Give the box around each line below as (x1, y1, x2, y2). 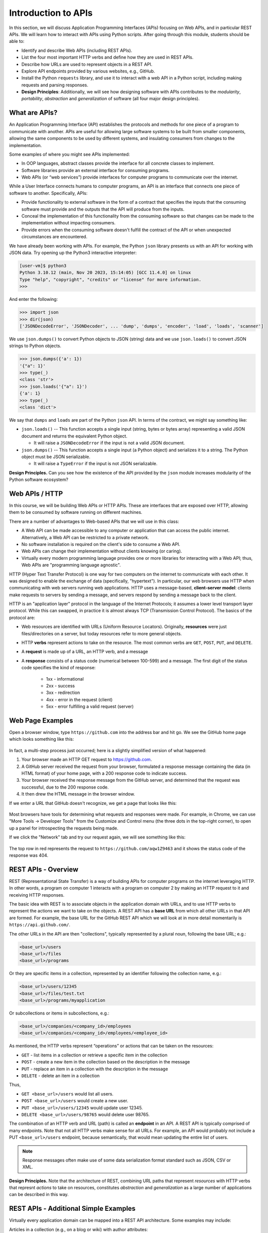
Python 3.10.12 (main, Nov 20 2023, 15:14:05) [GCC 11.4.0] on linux (19, 270, 191, 276)
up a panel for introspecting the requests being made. (9, 825, 118, 831)
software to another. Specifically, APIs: (9, 190, 88, 196)
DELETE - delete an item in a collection (21, 1073, 100, 1079)
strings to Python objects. (9, 343, 62, 349)
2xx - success (46, 683, 75, 689)
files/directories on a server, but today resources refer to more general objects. (21, 630, 182, 636)
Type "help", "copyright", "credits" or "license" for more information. (19, 277, 201, 282)
